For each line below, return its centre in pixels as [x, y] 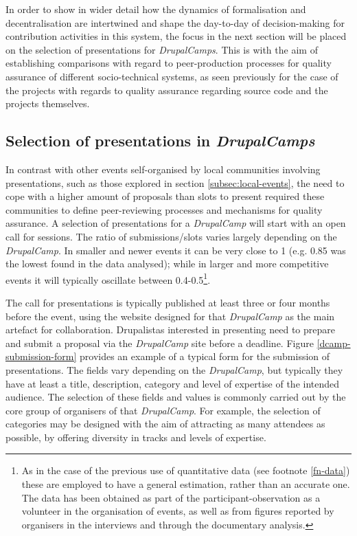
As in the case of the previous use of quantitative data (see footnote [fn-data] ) [186, 470]
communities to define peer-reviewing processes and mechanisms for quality [164, 209]
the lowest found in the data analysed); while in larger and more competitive [167, 264]
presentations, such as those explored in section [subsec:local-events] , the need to [175, 182]
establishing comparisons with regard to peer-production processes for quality [169, 63]
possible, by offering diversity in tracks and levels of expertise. [136, 437]
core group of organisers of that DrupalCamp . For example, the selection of [163, 410]
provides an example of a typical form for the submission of [205, 356]
